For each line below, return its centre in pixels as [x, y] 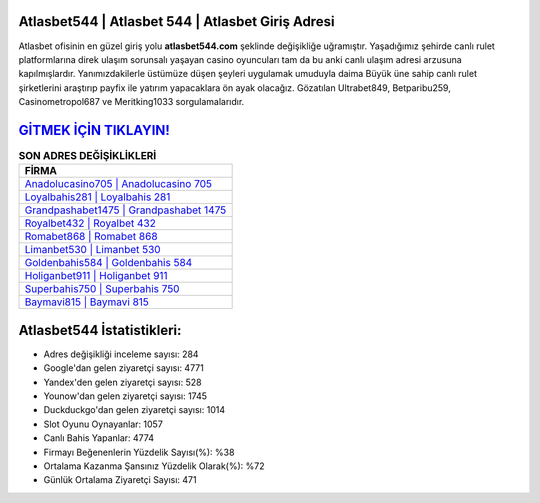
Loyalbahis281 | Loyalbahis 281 [97, 197]
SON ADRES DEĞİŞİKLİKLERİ [87, 156]
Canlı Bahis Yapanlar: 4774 [99, 438]
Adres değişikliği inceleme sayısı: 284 [121, 354]
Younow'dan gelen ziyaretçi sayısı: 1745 [125, 396]
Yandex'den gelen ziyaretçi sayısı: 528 [122, 382]
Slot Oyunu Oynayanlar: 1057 [103, 424]
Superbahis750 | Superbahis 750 [102, 289]
